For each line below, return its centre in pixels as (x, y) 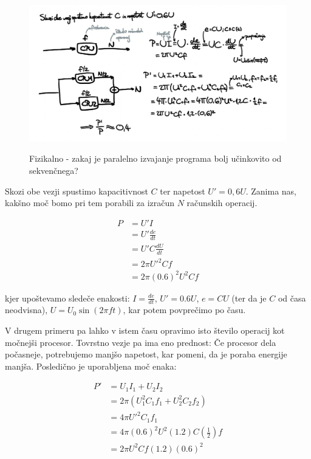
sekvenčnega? (54, 171)
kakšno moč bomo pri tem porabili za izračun (90, 203)
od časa (292, 298)
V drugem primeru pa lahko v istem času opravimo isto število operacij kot (145, 330)
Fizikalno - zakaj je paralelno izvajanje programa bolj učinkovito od (155, 158)
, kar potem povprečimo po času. (184, 310)
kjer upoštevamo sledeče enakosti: (67, 298)
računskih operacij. (222, 203)
